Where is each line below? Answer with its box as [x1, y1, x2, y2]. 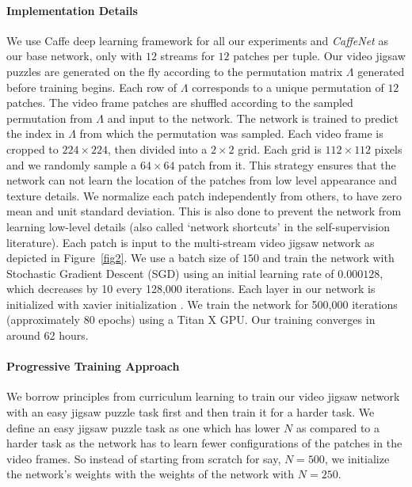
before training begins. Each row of [6, 78, 177, 95]
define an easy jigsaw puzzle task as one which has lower [6, 419, 280, 436]
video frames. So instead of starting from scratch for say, [6, 450, 281, 466]
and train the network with [262, 249, 395, 266]
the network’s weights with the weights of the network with [6, 466, 295, 482]
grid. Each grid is [238, 140, 322, 157]
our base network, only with [6, 48, 143, 64]
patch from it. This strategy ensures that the [178, 156, 396, 173]
